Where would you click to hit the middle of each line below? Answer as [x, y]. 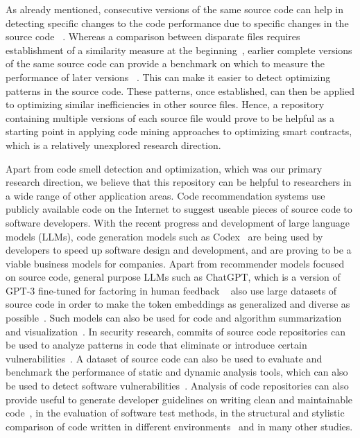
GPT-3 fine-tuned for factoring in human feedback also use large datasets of [171, 290]
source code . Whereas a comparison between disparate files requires [153, 36]
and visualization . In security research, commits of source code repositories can [175, 331]
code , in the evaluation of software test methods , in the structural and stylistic [175, 413]
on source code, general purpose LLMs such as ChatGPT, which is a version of [173, 277]
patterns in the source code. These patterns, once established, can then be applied [180, 90]
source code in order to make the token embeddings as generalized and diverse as [178, 304]
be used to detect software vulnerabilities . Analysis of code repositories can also [177, 386]
